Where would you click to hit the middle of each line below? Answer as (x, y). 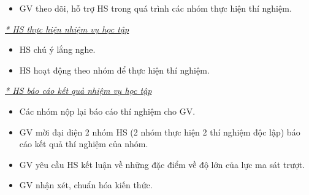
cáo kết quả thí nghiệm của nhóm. (84, 144)
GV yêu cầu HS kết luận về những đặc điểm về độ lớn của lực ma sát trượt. (162, 164)
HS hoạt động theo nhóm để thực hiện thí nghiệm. (114, 70)
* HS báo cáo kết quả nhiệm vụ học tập (78, 90)
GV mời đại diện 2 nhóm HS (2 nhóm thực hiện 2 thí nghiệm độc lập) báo (160, 132)
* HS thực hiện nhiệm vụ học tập (67, 29)
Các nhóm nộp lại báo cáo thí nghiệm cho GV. (107, 111)
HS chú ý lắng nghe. (57, 49)
